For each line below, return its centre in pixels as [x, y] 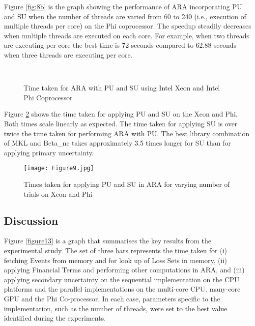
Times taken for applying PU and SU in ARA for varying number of [127, 184]
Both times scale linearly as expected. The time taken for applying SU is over [121, 123]
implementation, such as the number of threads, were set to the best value [116, 308]
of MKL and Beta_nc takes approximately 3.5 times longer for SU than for [117, 143]
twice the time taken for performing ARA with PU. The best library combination [127, 133]
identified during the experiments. [55, 318]
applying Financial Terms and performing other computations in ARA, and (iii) [124, 270]
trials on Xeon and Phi [58, 193]
